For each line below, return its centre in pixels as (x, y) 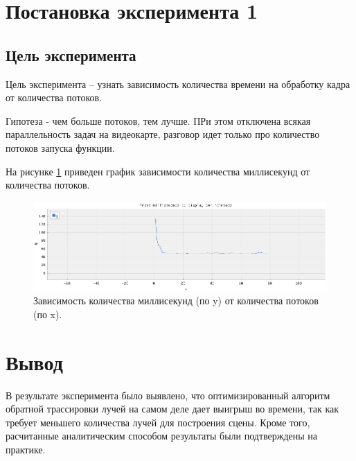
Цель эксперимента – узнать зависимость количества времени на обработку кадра (178, 84)
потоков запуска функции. (60, 147)
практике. (26, 449)
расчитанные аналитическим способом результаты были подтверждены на (162, 436)
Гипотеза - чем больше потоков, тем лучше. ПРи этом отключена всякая (158, 120)
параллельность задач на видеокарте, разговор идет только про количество (163, 134)
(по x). (48, 314)
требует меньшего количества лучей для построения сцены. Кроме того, (158, 422)
